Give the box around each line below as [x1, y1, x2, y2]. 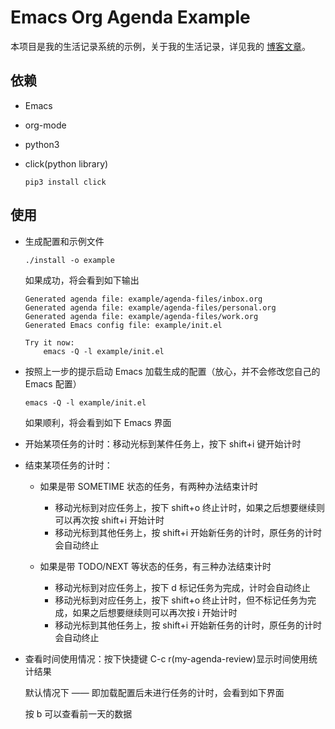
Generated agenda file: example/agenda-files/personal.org [24, 302, 277, 313]
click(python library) [24, 157, 109, 170]
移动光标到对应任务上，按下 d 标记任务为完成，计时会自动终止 [54, 581, 311, 593]
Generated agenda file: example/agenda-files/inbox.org [24, 294, 263, 304]
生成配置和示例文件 [24, 235, 105, 247]
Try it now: [24, 337, 75, 348]
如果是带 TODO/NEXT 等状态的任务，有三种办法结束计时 [39, 560, 272, 572]
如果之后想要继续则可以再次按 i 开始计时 [72, 606, 238, 618]
